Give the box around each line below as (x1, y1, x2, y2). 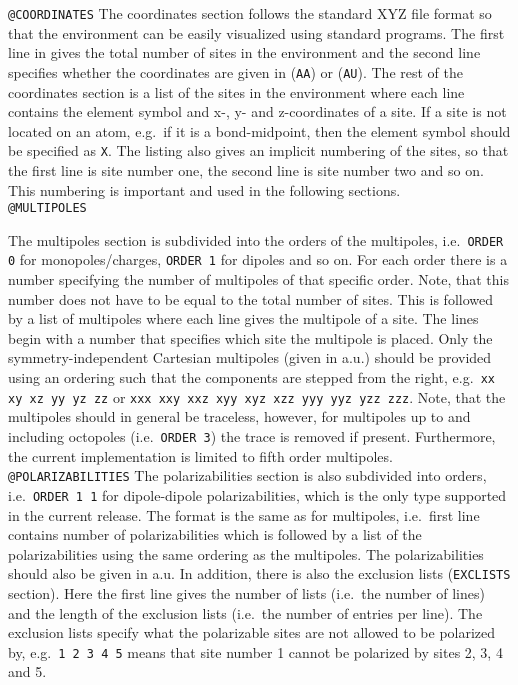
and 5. (8, 661, 47, 682)
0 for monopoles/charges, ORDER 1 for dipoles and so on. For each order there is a (8, 249, 508, 270)
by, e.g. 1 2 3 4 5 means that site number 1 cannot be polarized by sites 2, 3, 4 (8, 641, 503, 662)
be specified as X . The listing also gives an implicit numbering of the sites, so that (8, 140, 509, 161)
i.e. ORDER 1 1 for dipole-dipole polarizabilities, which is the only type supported (8, 484, 507, 505)
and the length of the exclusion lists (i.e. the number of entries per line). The (8, 602, 483, 623)
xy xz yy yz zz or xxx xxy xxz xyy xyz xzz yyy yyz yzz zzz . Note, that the (8, 386, 506, 407)
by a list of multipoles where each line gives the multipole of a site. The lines (8, 308, 479, 329)
